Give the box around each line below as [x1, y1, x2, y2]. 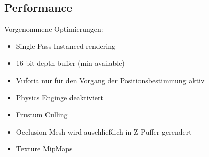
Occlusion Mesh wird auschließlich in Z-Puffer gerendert [16, 126, 192, 137]
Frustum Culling [16, 109, 68, 120]
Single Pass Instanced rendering [16, 40, 115, 51]
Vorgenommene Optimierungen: [4, 23, 103, 34]
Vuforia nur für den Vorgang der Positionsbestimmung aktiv [16, 74, 205, 85]
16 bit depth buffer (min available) [16, 58, 125, 68]
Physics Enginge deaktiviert [16, 92, 103, 102]
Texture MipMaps [16, 143, 73, 154]
